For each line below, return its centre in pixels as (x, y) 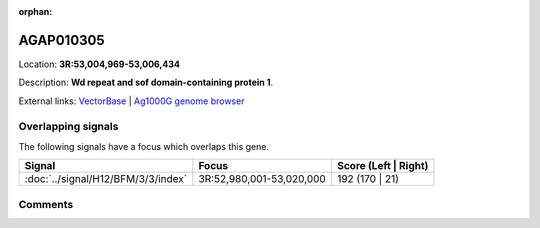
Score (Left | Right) (382, 166)
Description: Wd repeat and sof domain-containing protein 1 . (146, 82)
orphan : (35, 11)
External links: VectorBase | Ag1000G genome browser (131, 101)
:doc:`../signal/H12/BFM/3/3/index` (106, 179)
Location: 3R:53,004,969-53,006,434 (99, 64)
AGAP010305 (61, 40)
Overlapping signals (68, 127)
